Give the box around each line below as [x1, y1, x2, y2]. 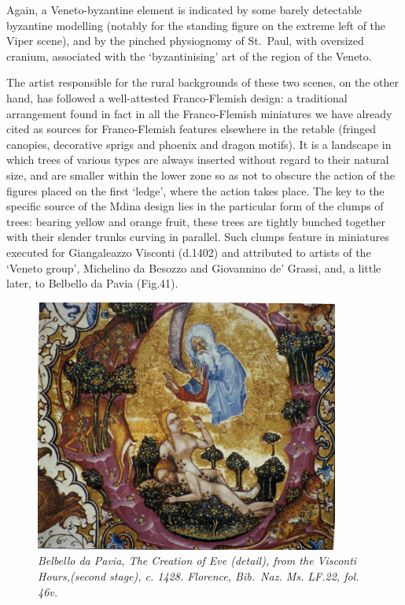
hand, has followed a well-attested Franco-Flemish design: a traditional [6, 89, 348, 106]
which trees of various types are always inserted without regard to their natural [6, 151, 389, 168]
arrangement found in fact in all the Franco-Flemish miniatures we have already [6, 105, 392, 121]
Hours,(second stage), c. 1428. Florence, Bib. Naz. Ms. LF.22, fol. [38, 568, 359, 585]
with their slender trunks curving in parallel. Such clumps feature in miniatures [6, 228, 389, 245]
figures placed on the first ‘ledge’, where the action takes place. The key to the [6, 182, 385, 199]
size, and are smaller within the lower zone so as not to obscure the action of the [6, 166, 395, 183]
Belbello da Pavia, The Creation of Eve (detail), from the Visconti [38, 552, 357, 569]
